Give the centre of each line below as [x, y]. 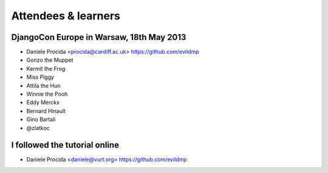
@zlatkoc [38, 128]
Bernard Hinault [46, 111]
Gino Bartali [41, 119]
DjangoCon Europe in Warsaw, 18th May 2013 [99, 37]
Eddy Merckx [43, 102]
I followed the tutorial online [65, 145]
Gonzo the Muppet [50, 60]
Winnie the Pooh [47, 94]
